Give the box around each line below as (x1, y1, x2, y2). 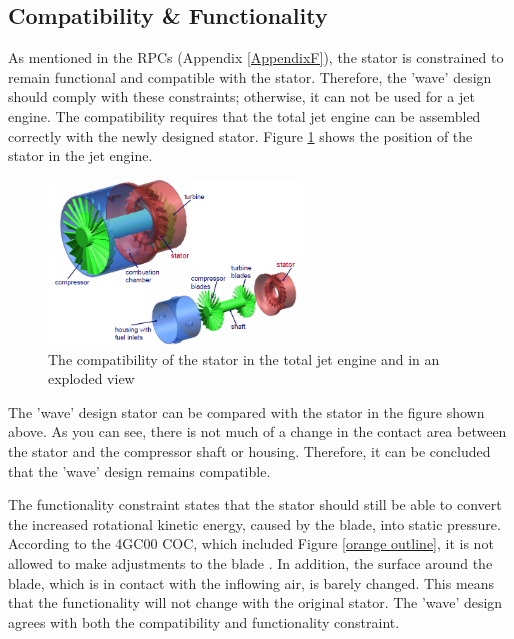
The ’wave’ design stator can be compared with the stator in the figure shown (8, 401, 485, 422)
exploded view (48, 368, 135, 389)
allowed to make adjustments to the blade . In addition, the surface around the (8, 552, 493, 573)
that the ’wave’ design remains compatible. (8, 460, 271, 481)
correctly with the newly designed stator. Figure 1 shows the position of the (8, 125, 473, 146)
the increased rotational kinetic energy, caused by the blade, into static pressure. (8, 513, 501, 534)
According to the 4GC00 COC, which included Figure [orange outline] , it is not (8, 533, 494, 554)
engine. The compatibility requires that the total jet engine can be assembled (8, 105, 481, 126)
